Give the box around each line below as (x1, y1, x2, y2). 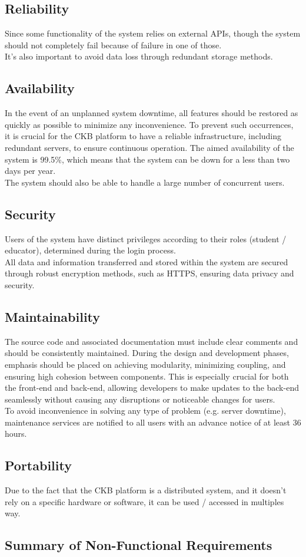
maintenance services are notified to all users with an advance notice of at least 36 (5, 416, 301, 428)
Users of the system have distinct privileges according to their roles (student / (5, 232, 287, 245)
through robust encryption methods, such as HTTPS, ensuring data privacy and (5, 267, 294, 279)
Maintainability (5, 307, 101, 325)
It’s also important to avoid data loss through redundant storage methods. (5, 50, 273, 62)
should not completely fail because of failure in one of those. (5, 38, 222, 51)
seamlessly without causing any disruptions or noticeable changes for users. (5, 393, 275, 405)
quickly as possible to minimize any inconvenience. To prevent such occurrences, (5, 118, 294, 130)
